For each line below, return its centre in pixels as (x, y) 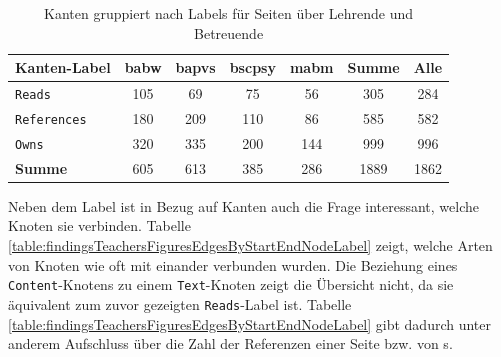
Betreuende (229, 32)
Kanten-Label (63, 67)
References (51, 119)
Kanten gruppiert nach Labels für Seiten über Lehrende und (229, 13)
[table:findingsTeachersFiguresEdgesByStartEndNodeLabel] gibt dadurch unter (250, 323)
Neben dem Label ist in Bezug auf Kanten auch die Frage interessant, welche (244, 205)
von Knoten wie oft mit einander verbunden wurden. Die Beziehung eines (233, 264)
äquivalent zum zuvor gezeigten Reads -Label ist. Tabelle (180, 303)
